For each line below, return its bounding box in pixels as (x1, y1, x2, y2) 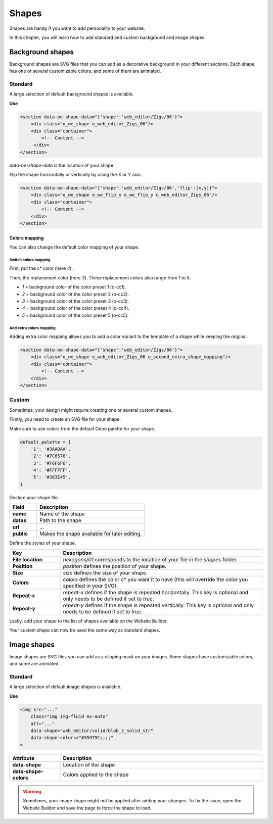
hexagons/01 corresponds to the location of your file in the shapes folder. (63, 556, 238, 563)
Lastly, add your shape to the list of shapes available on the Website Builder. (9, 618, 168, 624)
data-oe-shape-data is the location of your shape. (9, 162, 115, 168)
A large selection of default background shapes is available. (9, 91, 134, 97)
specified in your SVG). (63, 582, 118, 589)
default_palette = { (20, 439, 71, 445)
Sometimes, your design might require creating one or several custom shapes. (9, 407, 173, 413)
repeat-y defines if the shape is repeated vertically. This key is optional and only (63, 602, 254, 609)
